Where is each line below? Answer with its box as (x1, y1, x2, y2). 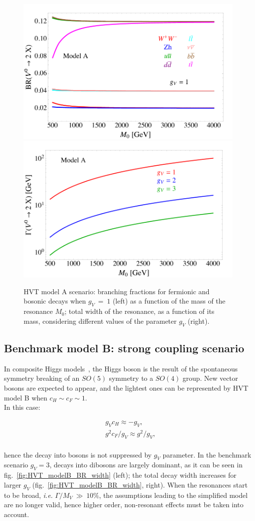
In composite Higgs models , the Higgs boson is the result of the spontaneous (4, 363, 238, 373)
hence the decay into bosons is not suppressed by (4, 449, 152, 460)
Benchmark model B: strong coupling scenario (4, 340, 245, 356)
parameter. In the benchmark (162, 449, 252, 460)
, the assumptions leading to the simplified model (99, 490, 248, 500)
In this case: (4, 402, 40, 412)
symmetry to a (109, 373, 154, 383)
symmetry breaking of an (4, 373, 80, 383)
